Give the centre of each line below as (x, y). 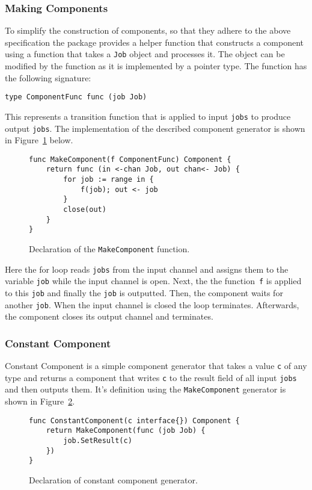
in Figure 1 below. (39, 140)
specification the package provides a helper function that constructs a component (154, 42)
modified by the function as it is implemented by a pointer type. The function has (156, 66)
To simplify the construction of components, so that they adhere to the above (148, 30)
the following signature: (48, 77)
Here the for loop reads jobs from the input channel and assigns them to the (147, 269)
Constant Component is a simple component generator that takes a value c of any (156, 366)
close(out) (85, 210)
